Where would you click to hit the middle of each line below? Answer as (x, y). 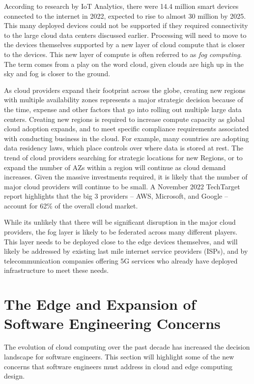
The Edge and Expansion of (100, 304)
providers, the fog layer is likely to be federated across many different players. (121, 232)
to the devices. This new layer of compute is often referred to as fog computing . (123, 54)
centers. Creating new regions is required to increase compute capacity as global (124, 119)
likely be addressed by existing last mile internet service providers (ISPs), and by (126, 251)
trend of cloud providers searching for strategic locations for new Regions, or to (123, 157)
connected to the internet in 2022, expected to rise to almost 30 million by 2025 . (125, 15)
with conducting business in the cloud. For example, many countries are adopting (127, 138)
